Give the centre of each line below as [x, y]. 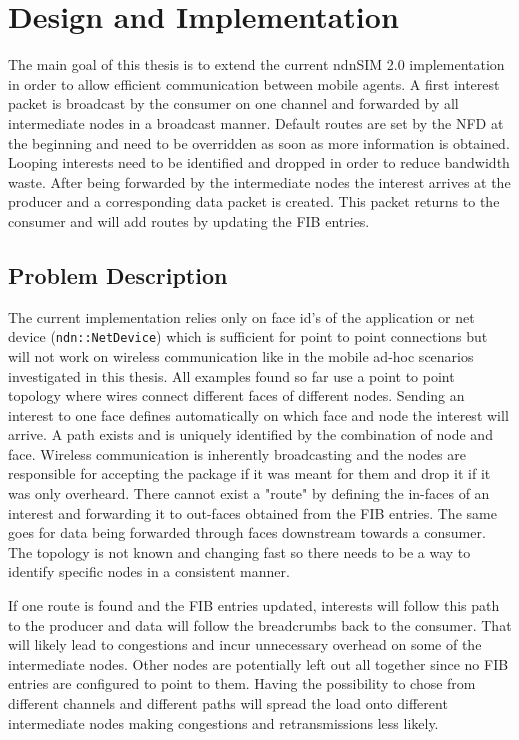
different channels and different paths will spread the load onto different [228, 703]
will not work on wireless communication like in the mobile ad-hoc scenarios [241, 355]
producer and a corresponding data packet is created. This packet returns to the [254, 201]
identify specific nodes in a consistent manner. [149, 571]
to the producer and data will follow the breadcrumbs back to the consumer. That [260, 624]
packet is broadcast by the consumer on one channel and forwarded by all [233, 103]
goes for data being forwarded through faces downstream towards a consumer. [247, 532]
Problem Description [118, 274]
